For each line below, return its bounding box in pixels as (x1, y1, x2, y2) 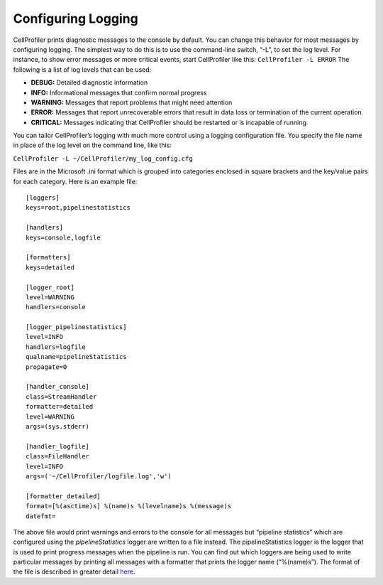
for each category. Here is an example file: (13, 177, 138, 186)
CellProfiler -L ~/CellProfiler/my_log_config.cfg (13, 154, 193, 163)
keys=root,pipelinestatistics (26, 203, 131, 212)
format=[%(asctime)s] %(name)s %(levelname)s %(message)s (26, 502, 232, 510)
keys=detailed (26, 263, 74, 272)
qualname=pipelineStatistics (26, 353, 127, 361)
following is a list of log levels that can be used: (13, 65, 152, 74)
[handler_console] (26, 382, 90, 391)
